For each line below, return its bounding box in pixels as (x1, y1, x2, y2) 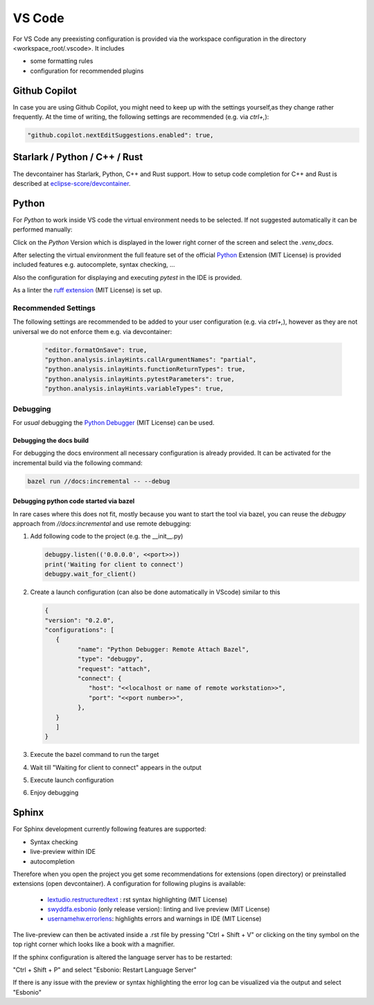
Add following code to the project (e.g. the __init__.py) (30, 532, 184, 541)
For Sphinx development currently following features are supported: (12, 825, 207, 833)
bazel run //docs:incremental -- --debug (27, 477, 170, 485)
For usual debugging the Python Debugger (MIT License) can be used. (12, 418, 215, 426)
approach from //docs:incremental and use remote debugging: (12, 520, 192, 528)
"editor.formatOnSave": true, (44, 346, 148, 353)
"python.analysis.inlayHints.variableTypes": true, (44, 385, 224, 393)
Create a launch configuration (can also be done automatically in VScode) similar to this (30, 588, 280, 596)
